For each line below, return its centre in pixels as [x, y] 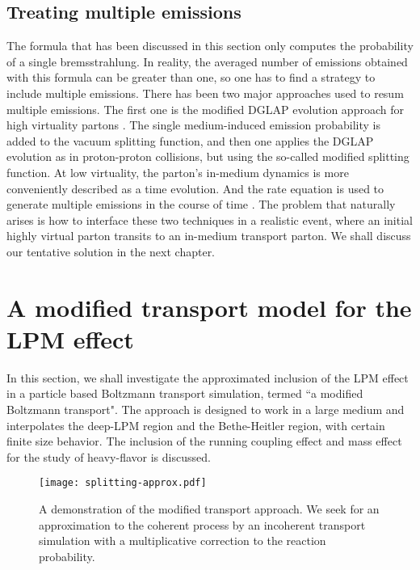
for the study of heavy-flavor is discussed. [109, 456]
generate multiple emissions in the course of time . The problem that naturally [201, 204]
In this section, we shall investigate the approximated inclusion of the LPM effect [208, 377]
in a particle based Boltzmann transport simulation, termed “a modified [185, 393]
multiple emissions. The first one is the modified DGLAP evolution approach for [205, 109]
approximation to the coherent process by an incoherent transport [202, 524]
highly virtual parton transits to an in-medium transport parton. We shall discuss [209, 236]
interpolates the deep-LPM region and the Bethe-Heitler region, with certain [196, 425]
